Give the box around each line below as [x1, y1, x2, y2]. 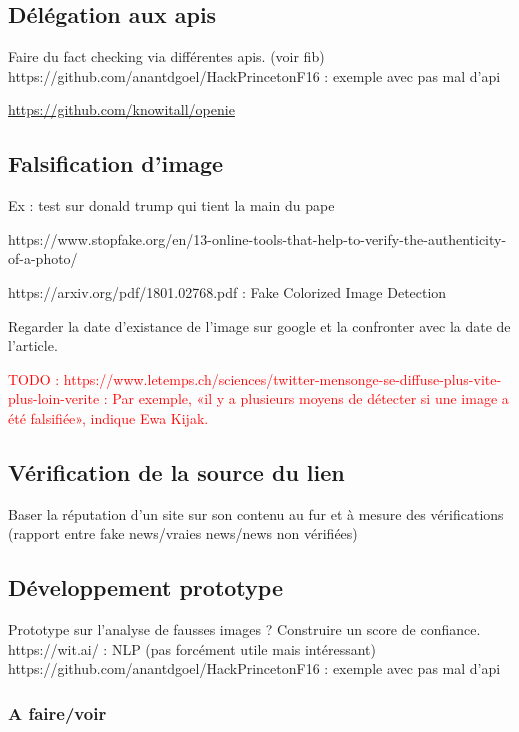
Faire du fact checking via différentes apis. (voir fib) [8, 46, 325, 67]
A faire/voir [8, 700, 107, 725]
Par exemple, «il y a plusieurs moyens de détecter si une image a [112, 388, 509, 409]
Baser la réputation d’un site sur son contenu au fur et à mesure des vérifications [8, 503, 504, 524]
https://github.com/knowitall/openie [8, 99, 235, 120]
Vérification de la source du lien [8, 456, 345, 487]
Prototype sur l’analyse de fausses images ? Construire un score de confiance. [8, 619, 481, 640]
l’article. [8, 335, 58, 356]
